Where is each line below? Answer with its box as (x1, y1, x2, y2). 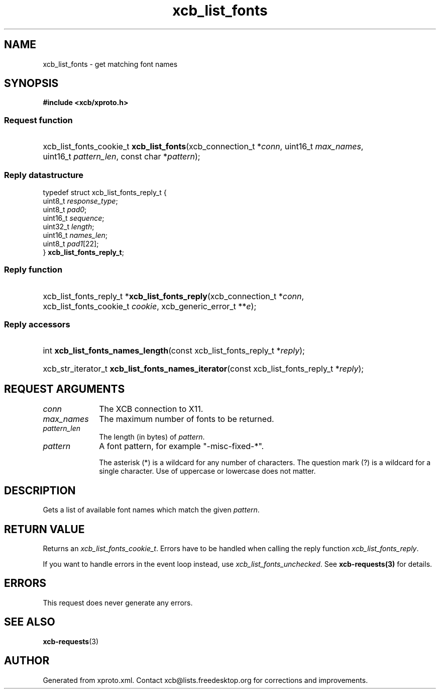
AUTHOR (4, 654, 50, 667)
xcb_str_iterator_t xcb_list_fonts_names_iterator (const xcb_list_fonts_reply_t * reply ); (43, 364, 364, 374)
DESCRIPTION (4, 484, 76, 497)
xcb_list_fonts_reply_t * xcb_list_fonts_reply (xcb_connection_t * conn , (43, 291, 304, 301)
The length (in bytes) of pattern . (99, 432, 205, 442)
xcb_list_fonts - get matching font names (43, 59, 178, 68)
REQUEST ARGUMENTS (4, 382, 125, 395)
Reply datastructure (4, 169, 84, 180)
